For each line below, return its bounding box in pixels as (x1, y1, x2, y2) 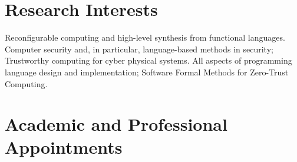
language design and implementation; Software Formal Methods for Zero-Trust (5, 65, 289, 78)
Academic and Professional (5, 112, 227, 136)
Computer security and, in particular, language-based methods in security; (5, 42, 273, 55)
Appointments (5, 135, 123, 159)
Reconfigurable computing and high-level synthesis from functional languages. (5, 31, 285, 44)
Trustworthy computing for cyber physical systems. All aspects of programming (5, 54, 292, 67)
